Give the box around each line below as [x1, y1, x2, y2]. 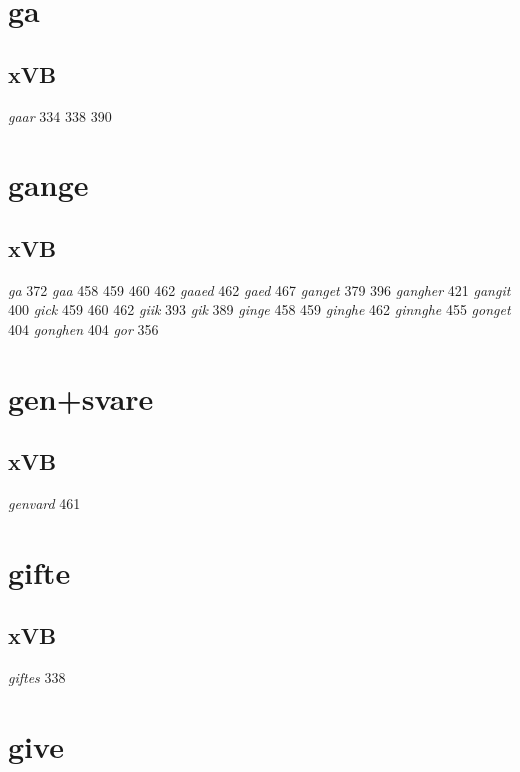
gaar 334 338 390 [8, 105, 112, 126]
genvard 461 [8, 493, 81, 514]
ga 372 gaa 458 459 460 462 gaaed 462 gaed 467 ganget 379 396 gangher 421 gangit [8, 279, 511, 300]
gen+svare [8, 377, 154, 418]
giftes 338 [8, 667, 66, 688]
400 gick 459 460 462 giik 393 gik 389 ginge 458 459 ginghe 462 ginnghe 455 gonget [8, 299, 511, 320]
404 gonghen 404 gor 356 [8, 318, 159, 339]
